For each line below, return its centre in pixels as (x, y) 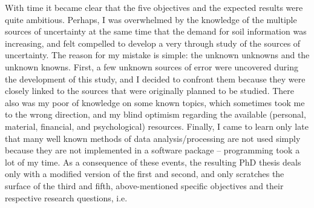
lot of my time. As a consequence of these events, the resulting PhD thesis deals (153, 162)
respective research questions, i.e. (66, 197)
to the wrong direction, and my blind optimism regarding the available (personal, (155, 114)
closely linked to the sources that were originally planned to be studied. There (150, 91)
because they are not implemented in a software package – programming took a (152, 150)
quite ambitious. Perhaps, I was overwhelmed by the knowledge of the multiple (151, 19)
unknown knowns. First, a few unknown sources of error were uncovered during (152, 66)
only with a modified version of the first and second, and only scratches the (145, 174)
